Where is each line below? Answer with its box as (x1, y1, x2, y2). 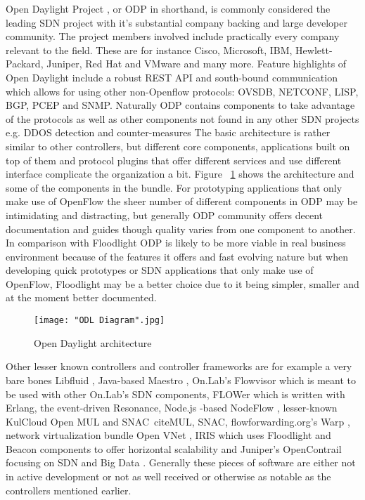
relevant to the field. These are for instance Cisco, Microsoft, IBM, (6, 42, 293, 57)
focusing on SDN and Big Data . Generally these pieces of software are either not (6, 455, 356, 470)
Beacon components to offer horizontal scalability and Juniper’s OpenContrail (6, 441, 342, 456)
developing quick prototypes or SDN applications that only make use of (6, 263, 314, 277)
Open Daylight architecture (34, 335, 152, 350)
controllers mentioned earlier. (6, 482, 132, 497)
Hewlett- (295, 42, 333, 57)
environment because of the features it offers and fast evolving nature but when (6, 249, 348, 263)
